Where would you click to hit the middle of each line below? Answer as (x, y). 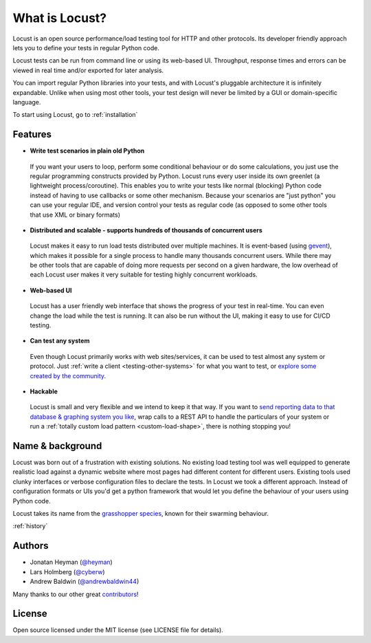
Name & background (57, 446)
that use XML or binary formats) (75, 215)
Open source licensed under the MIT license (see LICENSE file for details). (118, 630)
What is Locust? (60, 18)
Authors (31, 546)
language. (27, 102)
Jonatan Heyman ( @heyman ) (71, 562)
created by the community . (68, 375)
